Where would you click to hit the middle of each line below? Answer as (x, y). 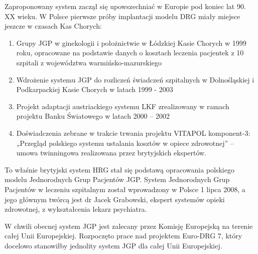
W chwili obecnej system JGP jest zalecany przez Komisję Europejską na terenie (129, 226)
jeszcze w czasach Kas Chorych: (53, 26)
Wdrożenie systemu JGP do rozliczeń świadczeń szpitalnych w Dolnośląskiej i (135, 79)
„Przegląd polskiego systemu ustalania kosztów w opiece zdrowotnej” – (125, 143)
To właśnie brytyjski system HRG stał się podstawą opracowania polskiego (119, 169)
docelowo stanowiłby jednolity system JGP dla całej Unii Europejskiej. (113, 245)
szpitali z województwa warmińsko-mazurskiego (89, 62)
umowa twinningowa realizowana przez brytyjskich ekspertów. (111, 153)
